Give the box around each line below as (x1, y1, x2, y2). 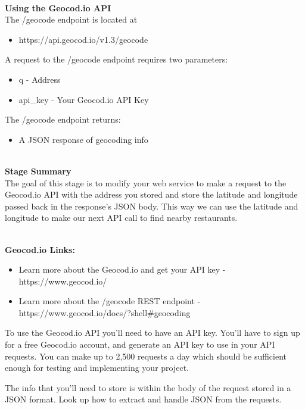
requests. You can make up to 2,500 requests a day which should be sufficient (5, 349, 287, 362)
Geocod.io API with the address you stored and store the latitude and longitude (5, 188, 298, 201)
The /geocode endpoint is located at (5, 13, 138, 26)
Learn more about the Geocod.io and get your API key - (18, 263, 226, 276)
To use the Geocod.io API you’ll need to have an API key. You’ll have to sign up (5, 326, 300, 339)
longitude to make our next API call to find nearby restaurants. (5, 211, 238, 224)
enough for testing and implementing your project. (5, 361, 189, 374)
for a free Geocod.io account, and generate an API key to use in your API (5, 338, 275, 351)
